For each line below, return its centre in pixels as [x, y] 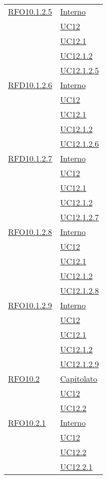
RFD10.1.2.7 [30, 158]
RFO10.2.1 [27, 423]
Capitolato [79, 378]
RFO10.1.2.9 [30, 305]
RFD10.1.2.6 [30, 85]
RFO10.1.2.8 [30, 232]
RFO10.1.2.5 [30, 11]
